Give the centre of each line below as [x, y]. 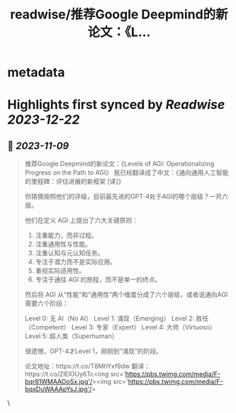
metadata [36, 72]
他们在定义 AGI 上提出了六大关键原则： [82, 221]
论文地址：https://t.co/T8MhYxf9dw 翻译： [88, 366]
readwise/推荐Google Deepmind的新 [119, 14]
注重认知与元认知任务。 [69, 253]
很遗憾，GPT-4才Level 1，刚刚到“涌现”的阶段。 [94, 351]
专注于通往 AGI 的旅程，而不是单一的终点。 [98, 279]
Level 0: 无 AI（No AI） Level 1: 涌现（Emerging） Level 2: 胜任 [117, 318]
